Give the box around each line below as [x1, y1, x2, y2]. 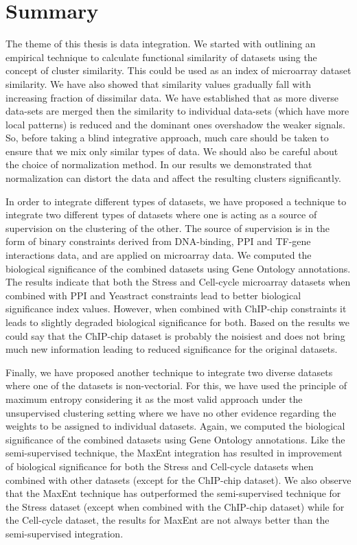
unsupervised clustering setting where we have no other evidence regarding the [5, 405, 336, 419]
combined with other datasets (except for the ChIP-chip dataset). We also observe [5, 472, 352, 487]
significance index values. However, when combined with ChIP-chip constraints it [5, 301, 347, 316]
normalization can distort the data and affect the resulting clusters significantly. [5, 171, 342, 185]
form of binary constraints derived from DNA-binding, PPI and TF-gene [5, 234, 311, 248]
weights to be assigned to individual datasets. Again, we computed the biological [5, 419, 345, 433]
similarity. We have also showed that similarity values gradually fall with [5, 76, 312, 91]
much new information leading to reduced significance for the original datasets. [5, 342, 338, 356]
